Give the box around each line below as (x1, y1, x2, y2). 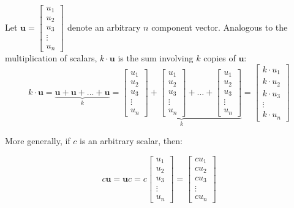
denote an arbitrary (67, 20, 141, 33)
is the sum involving (118, 51, 194, 64)
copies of (203, 51, 236, 64)
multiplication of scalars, (5, 51, 97, 64)
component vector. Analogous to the (151, 20, 288, 33)
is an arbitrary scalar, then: (80, 134, 183, 147)
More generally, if (5, 134, 70, 147)
